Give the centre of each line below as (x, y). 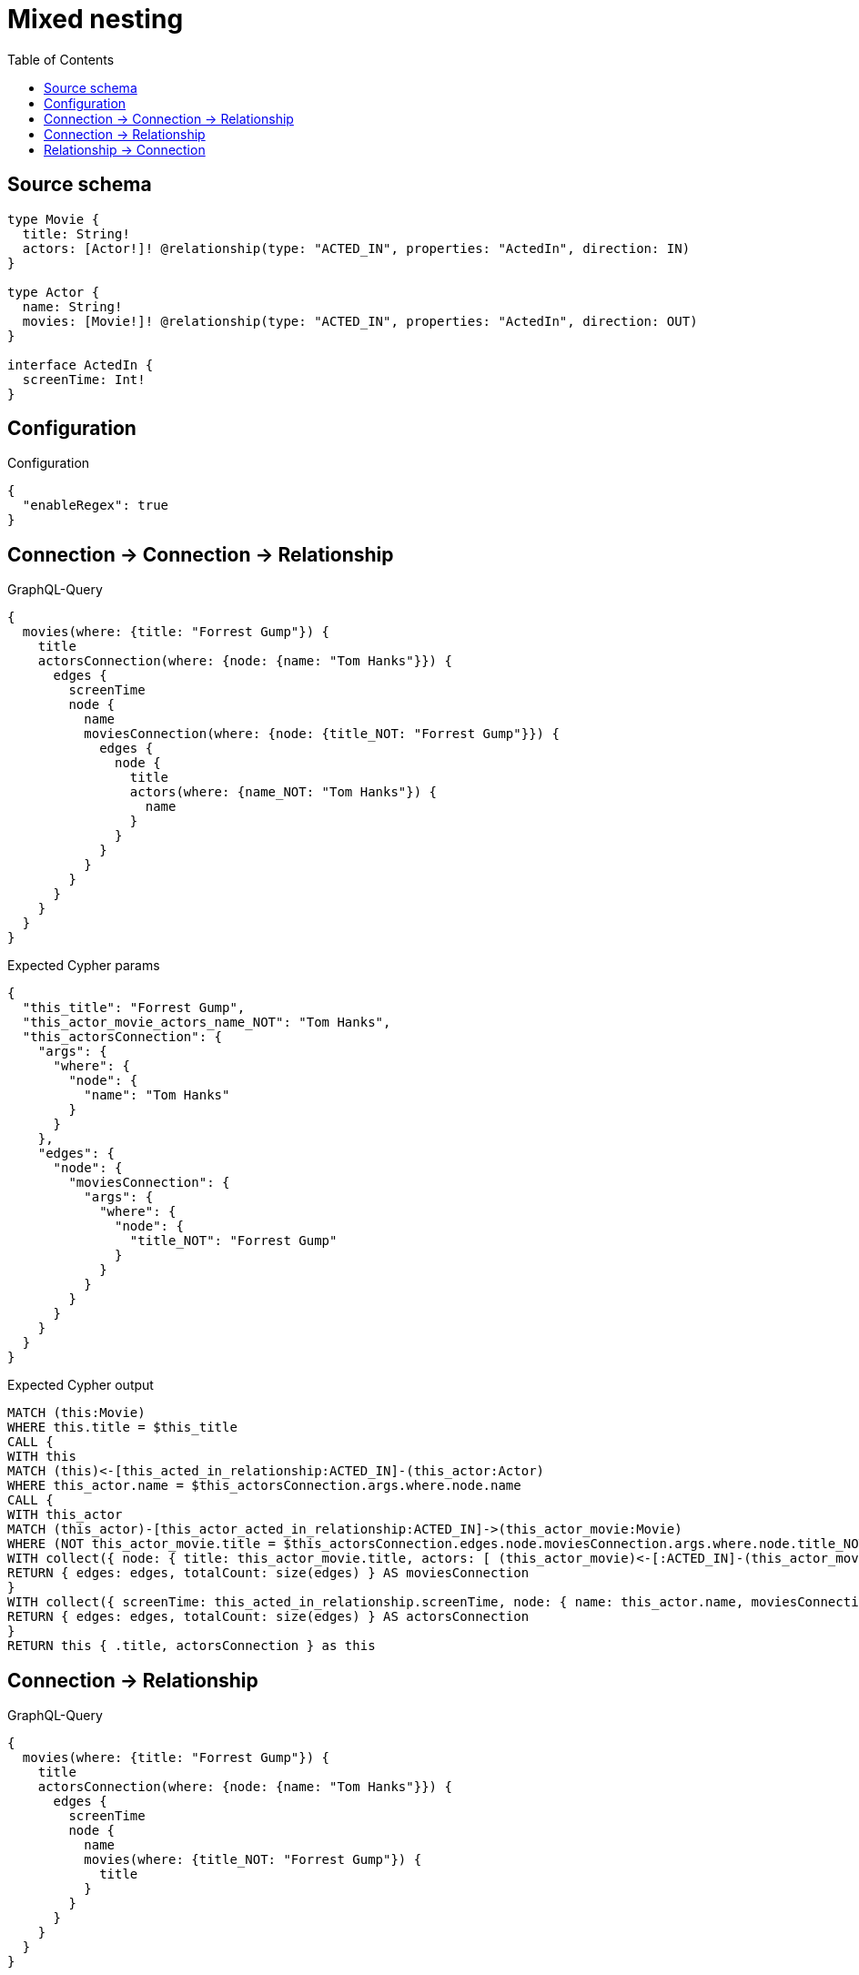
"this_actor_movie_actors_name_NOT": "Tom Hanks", (207, 1023)
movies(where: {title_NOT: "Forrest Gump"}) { (253, 1860)
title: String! (76, 233)
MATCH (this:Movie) (76, 1413)
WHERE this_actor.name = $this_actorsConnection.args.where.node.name (264, 1486)
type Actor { (54, 292)
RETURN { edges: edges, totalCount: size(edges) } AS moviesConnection (268, 1573)
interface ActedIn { (81, 365)
